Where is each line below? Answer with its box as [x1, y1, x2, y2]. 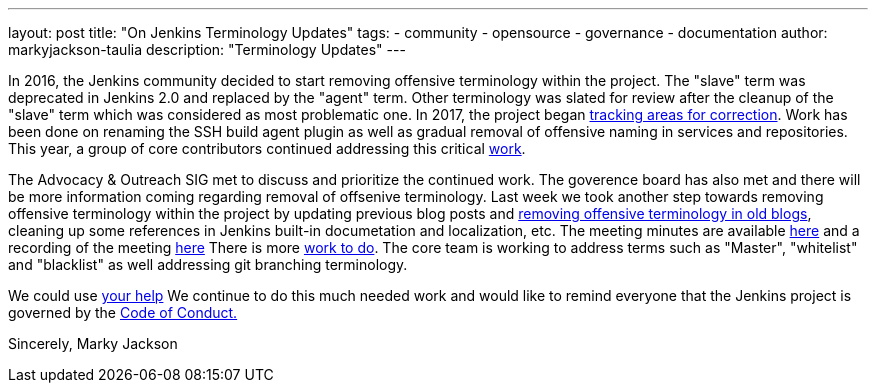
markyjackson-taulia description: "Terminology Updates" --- [8, 41, 406, 58]
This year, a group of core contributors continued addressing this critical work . [8, 140, 526, 157]
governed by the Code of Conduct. [8, 304, 238, 321]
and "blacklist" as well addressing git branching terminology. [8, 256, 408, 273]
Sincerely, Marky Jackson [8, 335, 178, 352]
